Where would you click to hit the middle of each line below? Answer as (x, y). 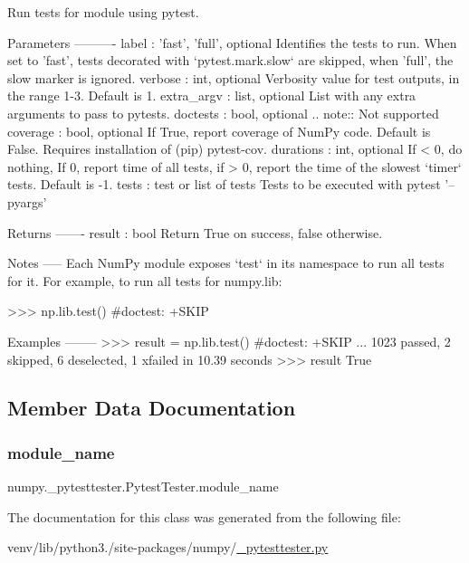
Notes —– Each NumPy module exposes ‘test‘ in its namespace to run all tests (226, 263)
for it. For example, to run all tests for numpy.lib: (145, 280)
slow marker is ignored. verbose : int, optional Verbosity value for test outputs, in (234, 77)
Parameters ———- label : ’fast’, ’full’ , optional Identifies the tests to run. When (232, 42)
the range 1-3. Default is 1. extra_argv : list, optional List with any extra (212, 95)
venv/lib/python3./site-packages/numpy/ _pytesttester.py (168, 547)
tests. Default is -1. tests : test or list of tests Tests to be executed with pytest (224, 184)
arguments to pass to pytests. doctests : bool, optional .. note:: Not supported (223, 113)
